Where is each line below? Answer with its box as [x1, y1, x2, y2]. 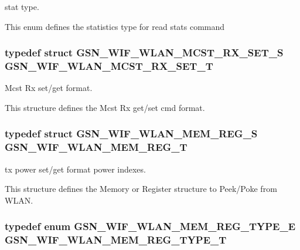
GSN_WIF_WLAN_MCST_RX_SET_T [5, 59, 213, 73]
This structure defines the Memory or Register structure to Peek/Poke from [5, 183, 277, 195]
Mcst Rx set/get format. [5, 82, 93, 94]
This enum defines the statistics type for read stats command [5, 20, 225, 32]
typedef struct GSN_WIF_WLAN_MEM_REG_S [5, 126, 258, 141]
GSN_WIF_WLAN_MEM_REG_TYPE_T [5, 232, 227, 247]
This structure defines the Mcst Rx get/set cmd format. [5, 101, 205, 113]
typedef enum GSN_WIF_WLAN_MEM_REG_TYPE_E [5, 219, 296, 234]
